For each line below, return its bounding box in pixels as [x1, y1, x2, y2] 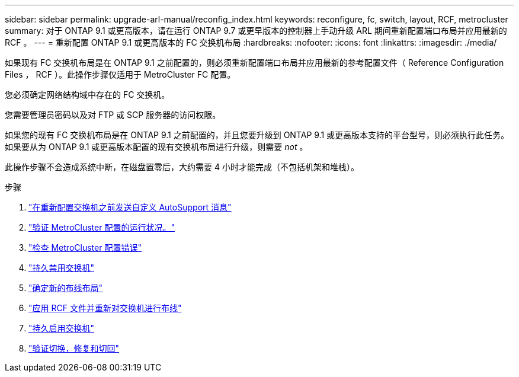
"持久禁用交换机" [28, 263, 95, 273]
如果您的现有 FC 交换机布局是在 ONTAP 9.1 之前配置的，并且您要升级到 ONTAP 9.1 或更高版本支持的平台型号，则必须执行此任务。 [5, 130, 510, 140]
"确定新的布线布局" [28, 283, 103, 293]
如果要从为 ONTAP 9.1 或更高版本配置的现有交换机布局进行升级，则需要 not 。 [5, 142, 308, 152]
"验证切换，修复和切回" [28, 343, 120, 353]
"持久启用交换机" [28, 323, 95, 333]
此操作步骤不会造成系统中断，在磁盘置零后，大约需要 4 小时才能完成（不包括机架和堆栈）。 [5, 162, 359, 172]
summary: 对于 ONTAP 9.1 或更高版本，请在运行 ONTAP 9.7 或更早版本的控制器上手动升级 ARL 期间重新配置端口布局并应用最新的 [5, 25, 507, 36]
